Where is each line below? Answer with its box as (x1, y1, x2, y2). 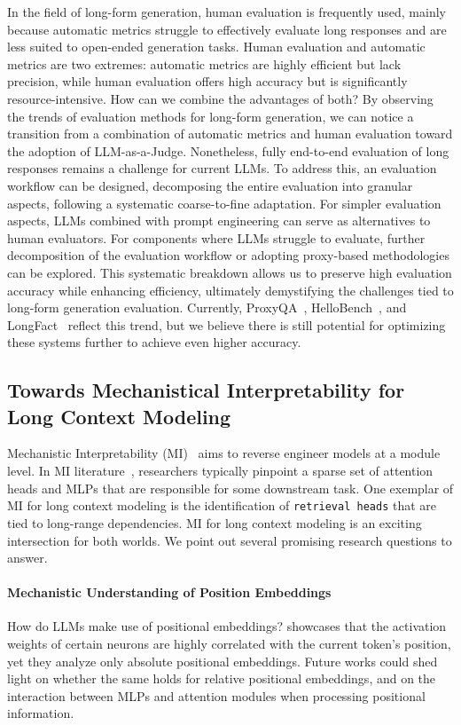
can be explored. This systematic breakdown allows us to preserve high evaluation (7, 263, 452, 281)
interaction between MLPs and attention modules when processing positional (7, 686, 426, 705)
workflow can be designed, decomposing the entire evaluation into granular (7, 176, 413, 194)
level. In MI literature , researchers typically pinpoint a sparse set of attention (7, 461, 434, 480)
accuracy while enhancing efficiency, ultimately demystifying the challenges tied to (7, 280, 454, 299)
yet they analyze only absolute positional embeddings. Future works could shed (7, 651, 438, 670)
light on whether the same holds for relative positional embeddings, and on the (7, 669, 436, 688)
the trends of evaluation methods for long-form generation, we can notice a (7, 106, 414, 125)
